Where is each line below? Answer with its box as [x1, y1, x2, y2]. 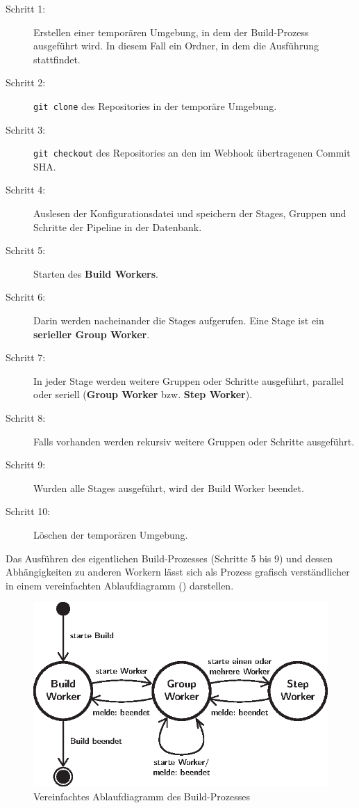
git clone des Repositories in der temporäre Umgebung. [33, 98, 277, 113]
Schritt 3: [6, 122, 46, 136]
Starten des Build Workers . [33, 266, 158, 280]
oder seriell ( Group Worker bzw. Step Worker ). [33, 387, 253, 402]
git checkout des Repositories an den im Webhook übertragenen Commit [33, 145, 351, 160]
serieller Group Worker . [33, 326, 150, 341]
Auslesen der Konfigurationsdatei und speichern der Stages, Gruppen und [33, 206, 347, 221]
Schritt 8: [6, 411, 46, 425]
